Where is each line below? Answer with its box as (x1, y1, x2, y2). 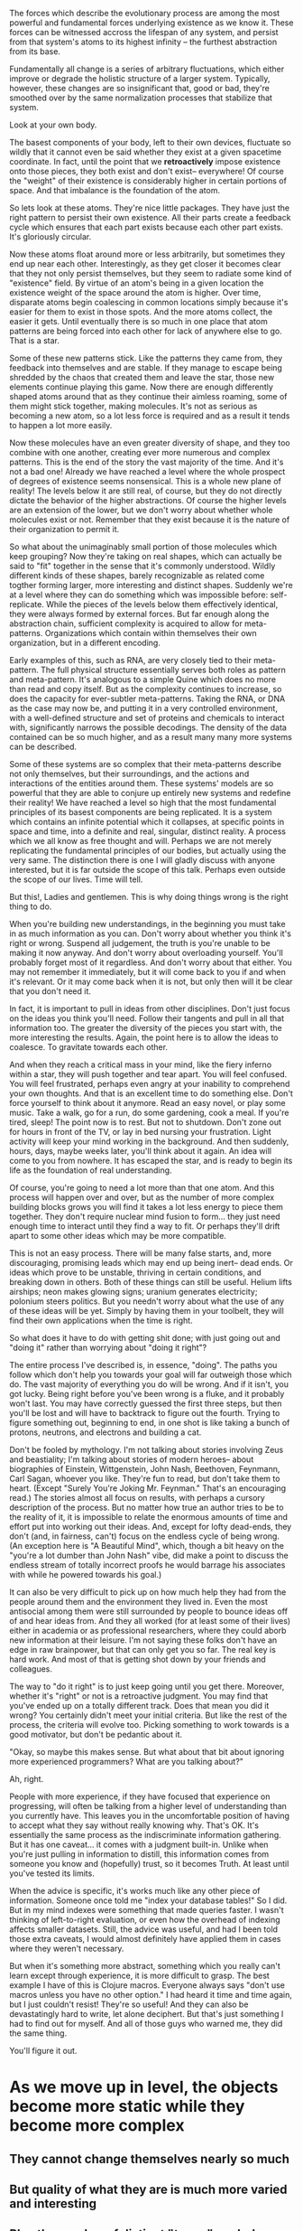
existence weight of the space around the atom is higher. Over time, (9, 287, 262, 297)
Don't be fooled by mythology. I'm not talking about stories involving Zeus (9, 1445, 284, 1455)
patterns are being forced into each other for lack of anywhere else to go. (9, 325, 282, 336)
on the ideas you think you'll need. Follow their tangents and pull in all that (9, 1013, 284, 1024)
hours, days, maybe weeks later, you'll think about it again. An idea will (9, 1146, 272, 1156)
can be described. (9, 741, 78, 752)
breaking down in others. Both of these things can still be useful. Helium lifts (9, 1277, 293, 1287)
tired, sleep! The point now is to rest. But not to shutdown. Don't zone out (9, 1117, 282, 1128)
